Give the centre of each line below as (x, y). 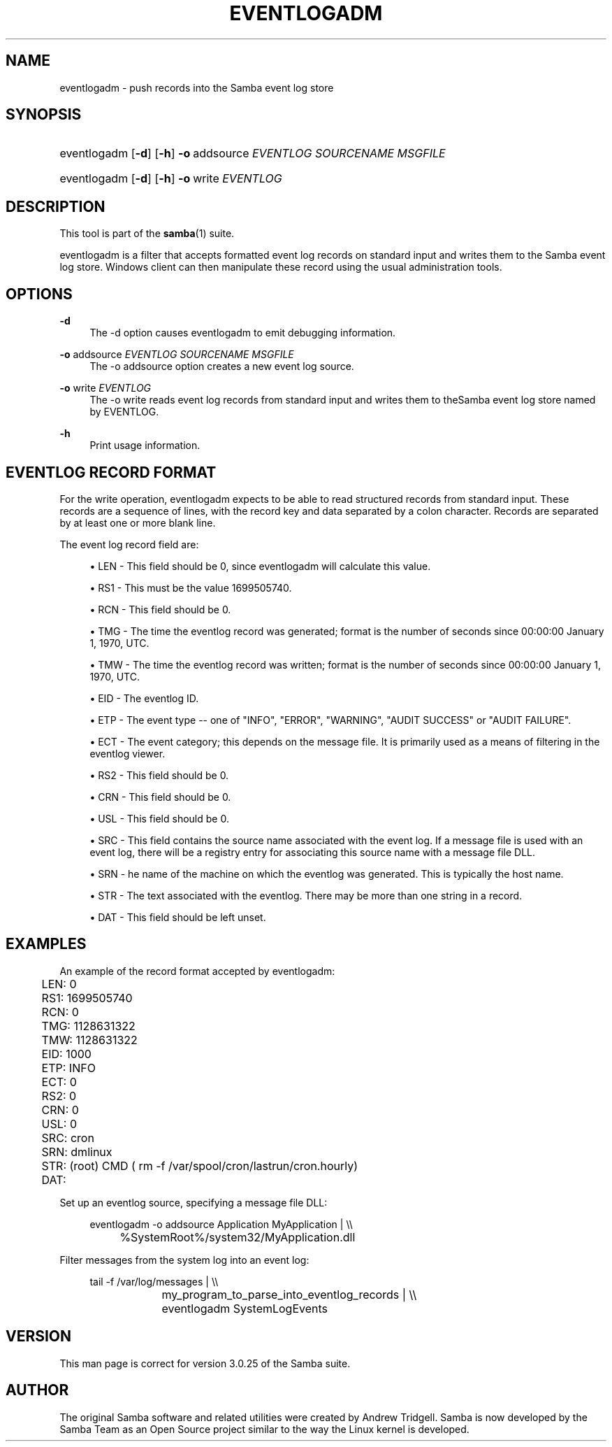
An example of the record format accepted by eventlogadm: (197, 971)
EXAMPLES (46, 944)
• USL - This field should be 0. (159, 818)
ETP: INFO (68, 1068)
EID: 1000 (66, 1054)
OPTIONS (39, 294)
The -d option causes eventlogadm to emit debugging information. (243, 333)
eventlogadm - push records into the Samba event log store (197, 87)
